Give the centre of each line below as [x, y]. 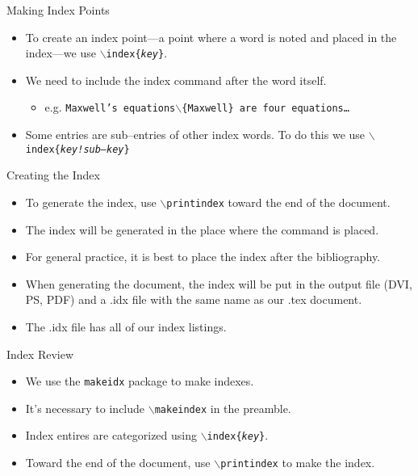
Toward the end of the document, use [118, 463]
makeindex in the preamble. [223, 408]
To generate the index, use [91, 202]
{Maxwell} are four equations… [265, 109]
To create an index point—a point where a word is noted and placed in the [211, 37]
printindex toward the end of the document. [278, 202]
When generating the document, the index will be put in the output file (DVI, [219, 283]
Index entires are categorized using [111, 435]
